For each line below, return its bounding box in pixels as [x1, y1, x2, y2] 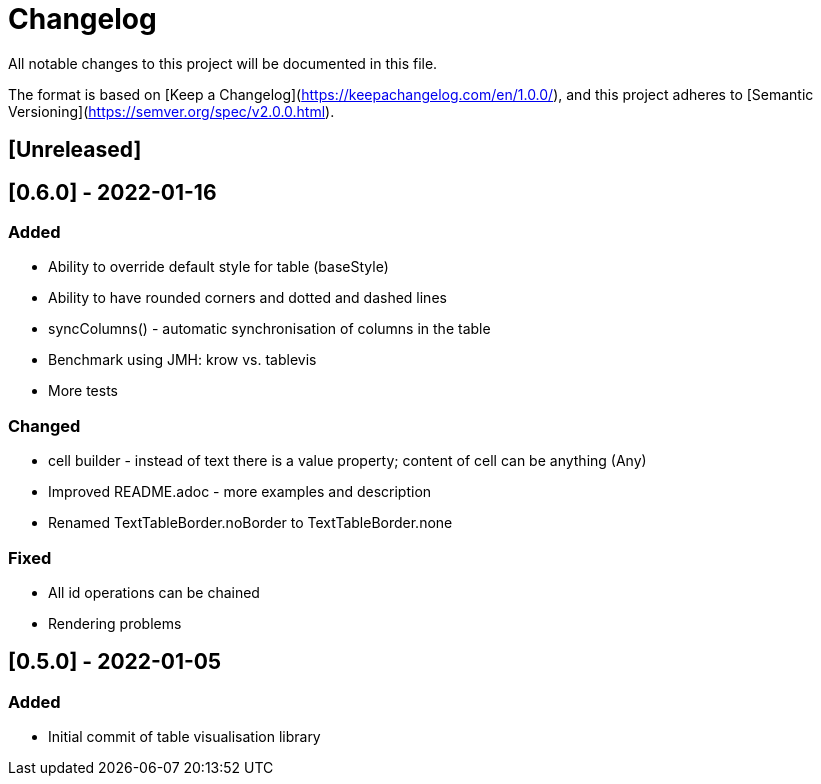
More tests [48, 382, 119, 400]
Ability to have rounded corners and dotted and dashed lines [48, 289, 447, 307]
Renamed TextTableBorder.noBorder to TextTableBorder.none [48, 514, 453, 532]
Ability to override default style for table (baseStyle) [48, 258, 389, 276]
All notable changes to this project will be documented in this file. [8, 54, 438, 72]
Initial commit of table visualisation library [48, 728, 321, 746]
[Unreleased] [8, 137, 142, 163]
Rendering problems [48, 614, 182, 632]
